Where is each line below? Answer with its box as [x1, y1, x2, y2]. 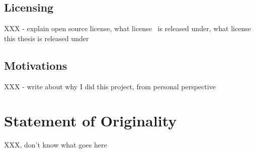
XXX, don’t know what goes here [4, 139, 107, 150]
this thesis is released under [4, 33, 89, 43]
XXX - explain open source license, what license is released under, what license [4, 23, 251, 34]
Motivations [4, 57, 67, 73]
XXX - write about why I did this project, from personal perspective [4, 81, 216, 91]
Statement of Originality [4, 110, 177, 131]
